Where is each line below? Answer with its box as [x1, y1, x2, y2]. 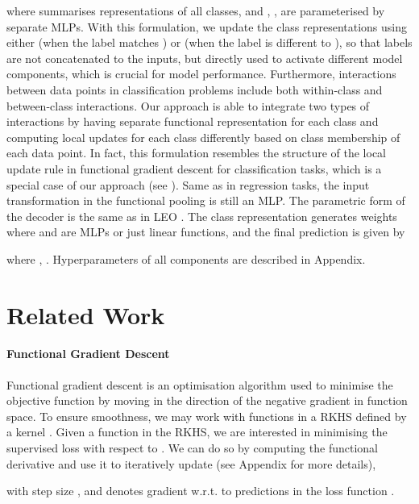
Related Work [6, 298, 165, 331]
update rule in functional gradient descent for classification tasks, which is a [6, 160, 382, 177]
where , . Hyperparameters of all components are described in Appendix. [6, 250, 366, 267]
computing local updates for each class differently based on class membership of [6, 128, 400, 145]
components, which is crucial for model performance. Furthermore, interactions [6, 65, 396, 82]
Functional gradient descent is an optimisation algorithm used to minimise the [6, 376, 393, 393]
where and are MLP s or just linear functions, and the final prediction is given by [6, 223, 405, 240]
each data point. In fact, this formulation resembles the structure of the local [6, 144, 387, 161]
